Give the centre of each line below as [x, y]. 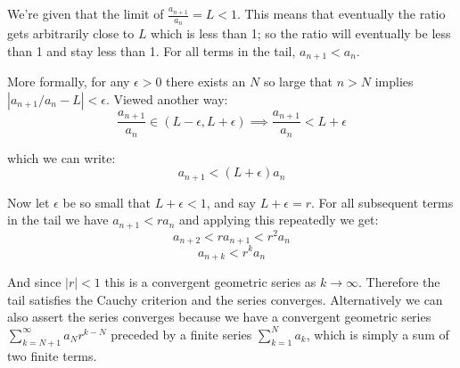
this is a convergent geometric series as [210, 281]
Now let [29, 202]
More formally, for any [69, 82]
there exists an [206, 82]
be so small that [107, 202]
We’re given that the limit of [86, 13]
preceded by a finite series [181, 334]
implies [394, 82]
